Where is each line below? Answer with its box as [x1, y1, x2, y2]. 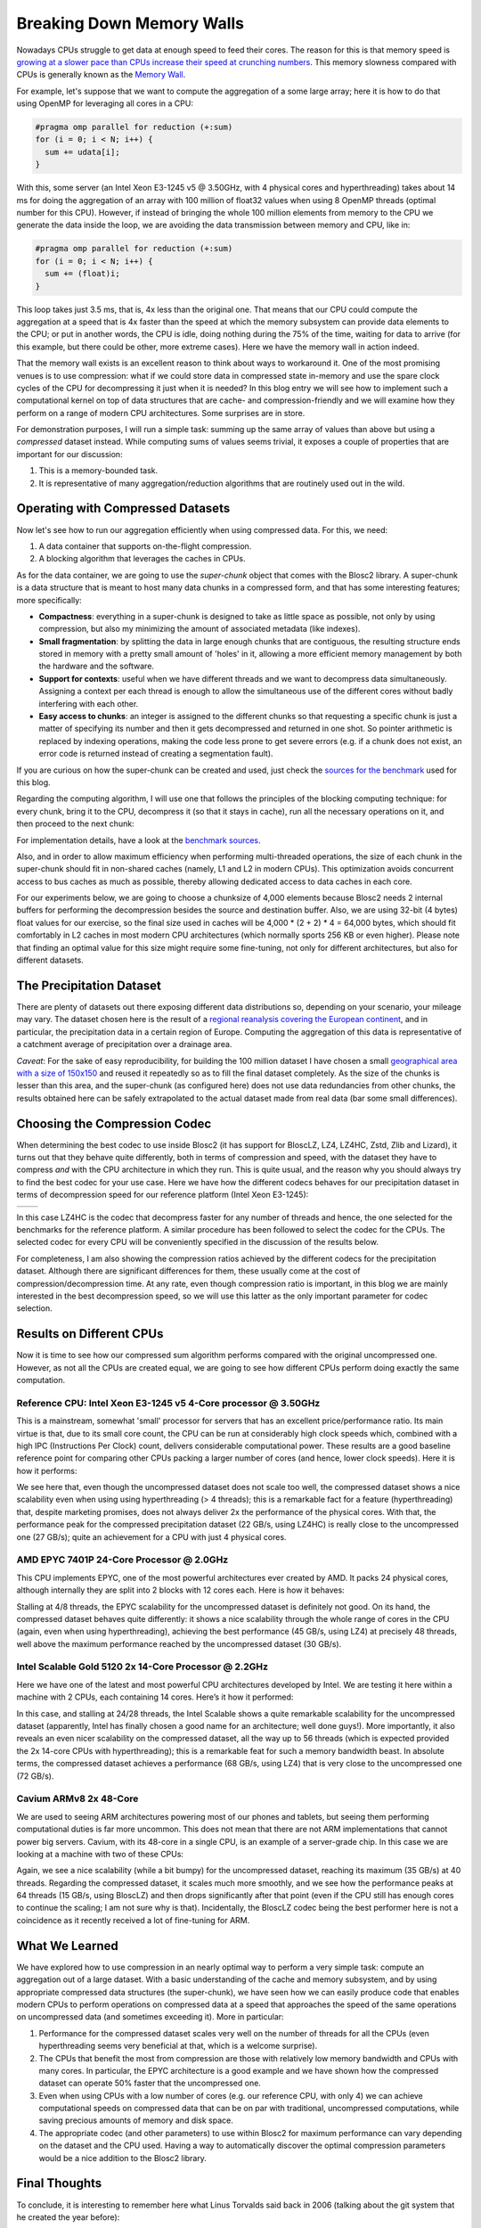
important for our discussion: [16, 448, 124, 459]
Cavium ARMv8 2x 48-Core [16, 1792, 139, 1805]
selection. [16, 1303, 53, 1314]
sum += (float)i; [45, 268, 120, 279]
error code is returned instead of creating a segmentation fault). [38, 749, 273, 759]
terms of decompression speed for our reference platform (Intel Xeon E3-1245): [16, 1190, 309, 1200]
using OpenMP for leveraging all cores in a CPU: [16, 98, 193, 109]
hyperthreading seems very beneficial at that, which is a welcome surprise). [38, 2041, 318, 2052]
